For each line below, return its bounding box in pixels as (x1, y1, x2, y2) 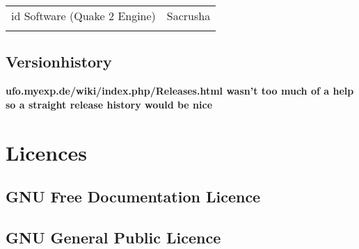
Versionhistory (6, 51, 112, 72)
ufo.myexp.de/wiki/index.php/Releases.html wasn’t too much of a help (6, 83, 354, 98)
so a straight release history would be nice (6, 97, 213, 111)
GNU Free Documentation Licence (6, 186, 261, 207)
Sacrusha (166, 8, 211, 24)
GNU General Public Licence (6, 226, 221, 248)
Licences (6, 138, 88, 166)
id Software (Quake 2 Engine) (11, 8, 156, 24)
